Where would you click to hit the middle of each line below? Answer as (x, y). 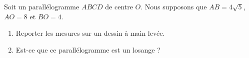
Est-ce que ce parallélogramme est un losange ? (88, 49)
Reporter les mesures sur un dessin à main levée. (90, 33)
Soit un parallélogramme (42, 6)
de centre (119, 6)
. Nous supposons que (174, 6)
